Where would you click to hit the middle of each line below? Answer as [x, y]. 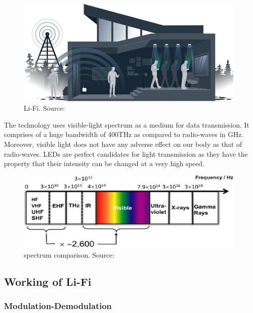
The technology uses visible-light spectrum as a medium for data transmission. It [127, 124]
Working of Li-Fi [48, 281]
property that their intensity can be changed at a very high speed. [104, 163]
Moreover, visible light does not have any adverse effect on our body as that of [123, 144]
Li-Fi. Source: [44, 108]
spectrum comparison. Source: [69, 254]
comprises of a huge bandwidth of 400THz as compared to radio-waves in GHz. [124, 134]
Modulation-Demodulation [58, 306]
